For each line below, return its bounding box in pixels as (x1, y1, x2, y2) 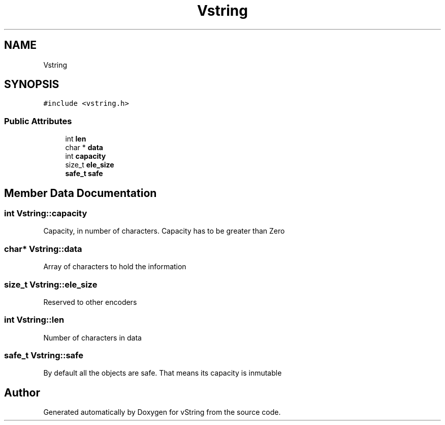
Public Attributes (4, 116, 72, 126)
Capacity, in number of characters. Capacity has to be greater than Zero (43, 226, 285, 236)
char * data (65, 143, 103, 152)
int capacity (65, 152, 106, 161)
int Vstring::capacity (4, 208, 87, 219)
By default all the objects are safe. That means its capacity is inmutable (43, 369, 282, 378)
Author (4, 386, 40, 399)
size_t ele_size (65, 160, 114, 169)
